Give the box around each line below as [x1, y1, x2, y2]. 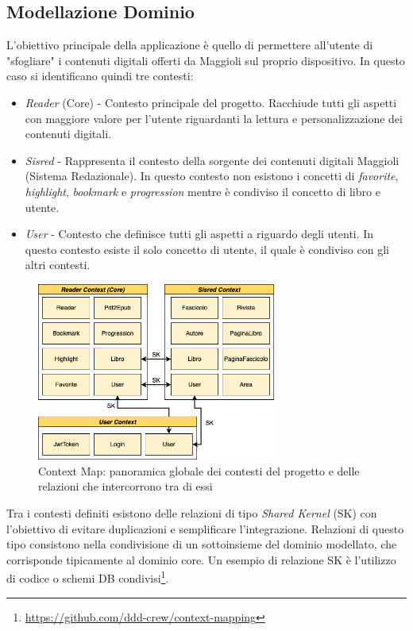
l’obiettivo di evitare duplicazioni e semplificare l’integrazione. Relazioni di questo [6, 520, 404, 537]
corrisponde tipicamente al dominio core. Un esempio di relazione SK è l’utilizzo [6, 551, 396, 568]
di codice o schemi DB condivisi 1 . [6, 568, 169, 587]
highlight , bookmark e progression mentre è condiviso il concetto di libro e [25, 183, 380, 199]
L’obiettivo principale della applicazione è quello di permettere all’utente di [6, 37, 373, 53]
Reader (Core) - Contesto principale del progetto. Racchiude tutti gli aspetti [25, 94, 397, 110]
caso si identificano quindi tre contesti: [6, 67, 194, 84]
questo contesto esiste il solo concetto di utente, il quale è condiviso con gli [25, 240, 389, 257]
